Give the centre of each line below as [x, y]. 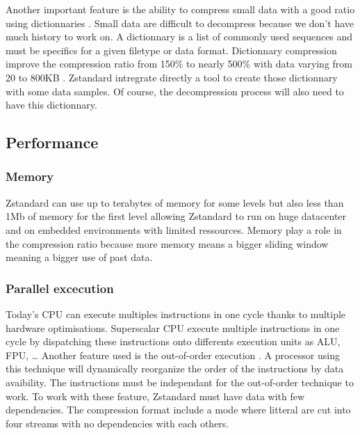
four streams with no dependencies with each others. [117, 423]
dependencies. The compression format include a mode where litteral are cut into [178, 410]
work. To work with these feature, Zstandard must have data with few [155, 396]
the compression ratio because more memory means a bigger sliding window [167, 243]
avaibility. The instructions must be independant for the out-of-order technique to [180, 382]
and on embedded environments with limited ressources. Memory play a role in [174, 229]
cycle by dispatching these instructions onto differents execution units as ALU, [173, 341]
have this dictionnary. [51, 105]
